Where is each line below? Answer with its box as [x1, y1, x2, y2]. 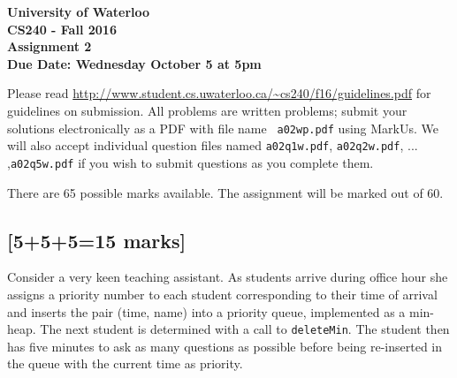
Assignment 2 [7, 37, 92, 56]
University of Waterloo [7, 3, 150, 20]
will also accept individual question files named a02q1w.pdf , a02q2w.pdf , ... [7, 136, 418, 155]
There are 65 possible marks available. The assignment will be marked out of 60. [7, 183, 444, 201]
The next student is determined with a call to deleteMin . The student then [40, 320, 450, 338]
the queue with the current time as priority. [7, 354, 243, 373]
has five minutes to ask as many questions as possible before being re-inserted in [7, 336, 443, 355]
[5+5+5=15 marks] [7, 226, 187, 253]
